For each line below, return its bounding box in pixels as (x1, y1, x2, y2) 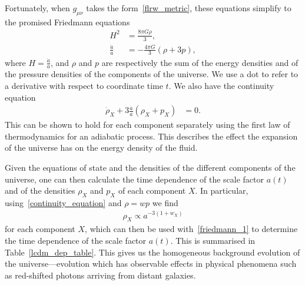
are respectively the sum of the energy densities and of (101, 56, 299, 68)
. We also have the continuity (168, 79, 274, 91)
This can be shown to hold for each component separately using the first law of (5, 118, 290, 131)
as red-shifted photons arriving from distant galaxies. (5, 269, 196, 281)
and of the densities (5, 184, 75, 197)
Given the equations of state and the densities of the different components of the (5, 161, 296, 173)
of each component (118, 184, 186, 197)
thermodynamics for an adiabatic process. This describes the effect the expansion (5, 130, 298, 142)
